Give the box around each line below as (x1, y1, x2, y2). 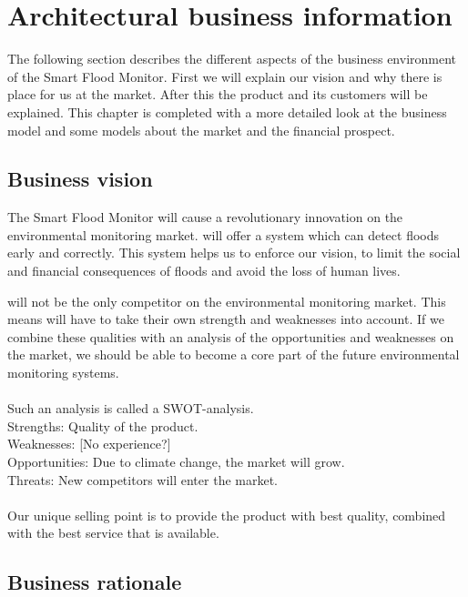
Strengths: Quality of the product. (7, 416, 198, 435)
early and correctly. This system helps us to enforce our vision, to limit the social (7, 243, 461, 262)
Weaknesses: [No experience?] (7, 434, 171, 453)
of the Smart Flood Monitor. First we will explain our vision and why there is (7, 66, 443, 86)
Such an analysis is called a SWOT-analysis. (7, 399, 254, 418)
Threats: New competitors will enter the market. (7, 470, 278, 489)
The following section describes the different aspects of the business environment (7, 49, 457, 68)
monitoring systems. (7, 363, 119, 382)
